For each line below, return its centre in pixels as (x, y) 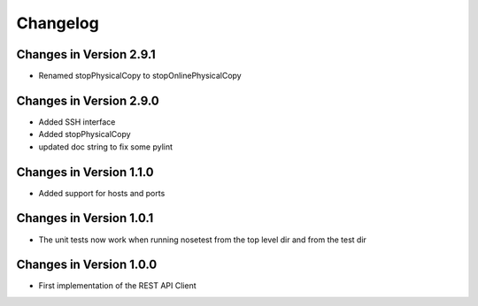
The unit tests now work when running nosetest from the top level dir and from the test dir (203, 240)
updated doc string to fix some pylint (105, 147)
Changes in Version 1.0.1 (85, 218)
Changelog (58, 23)
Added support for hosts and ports (102, 193)
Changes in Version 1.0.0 (87, 265)
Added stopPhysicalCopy (85, 134)
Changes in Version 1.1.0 (85, 172)
